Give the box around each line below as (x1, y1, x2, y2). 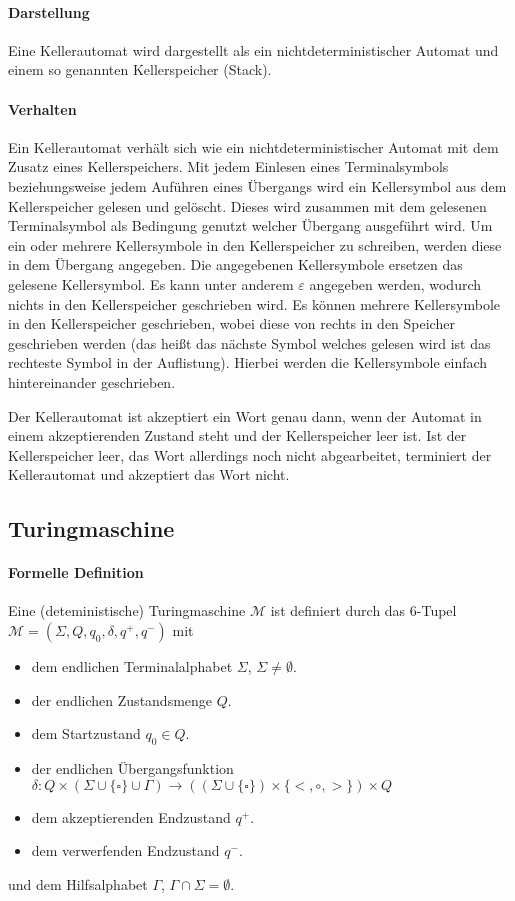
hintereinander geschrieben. (8, 371, 176, 392)
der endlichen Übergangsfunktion (31, 758, 234, 779)
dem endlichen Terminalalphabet (31, 656, 233, 677)
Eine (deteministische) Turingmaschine (8, 600, 246, 621)
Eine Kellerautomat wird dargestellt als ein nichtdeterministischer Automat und (8, 39, 499, 60)
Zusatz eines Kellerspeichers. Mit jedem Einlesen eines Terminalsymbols (8, 156, 449, 177)
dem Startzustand (31, 723, 141, 744)
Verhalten (8, 98, 77, 119)
